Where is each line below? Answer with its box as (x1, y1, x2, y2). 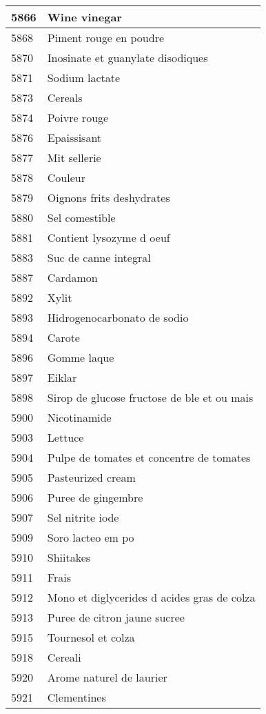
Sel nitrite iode (47, 509, 119, 525)
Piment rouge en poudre (47, 30, 165, 45)
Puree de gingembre (47, 489, 143, 505)
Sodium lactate (47, 70, 121, 85)
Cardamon (47, 269, 98, 285)
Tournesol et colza (47, 629, 135, 645)
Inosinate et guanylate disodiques (47, 50, 208, 65)
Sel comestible (47, 210, 116, 225)
